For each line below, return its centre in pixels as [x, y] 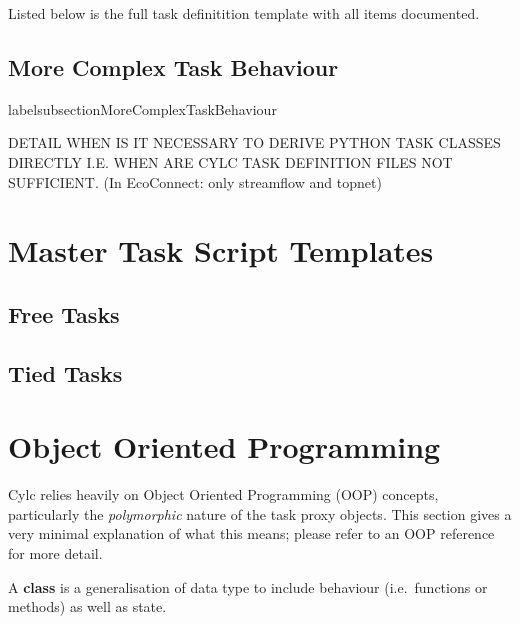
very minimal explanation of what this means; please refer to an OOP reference [251, 533]
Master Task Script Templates [221, 250]
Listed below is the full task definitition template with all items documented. [244, 13]
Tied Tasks [65, 372]
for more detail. [55, 553]
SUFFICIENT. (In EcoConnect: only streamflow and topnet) [195, 181]
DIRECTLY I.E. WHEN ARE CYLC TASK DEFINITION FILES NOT [230, 161]
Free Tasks [64, 313]
